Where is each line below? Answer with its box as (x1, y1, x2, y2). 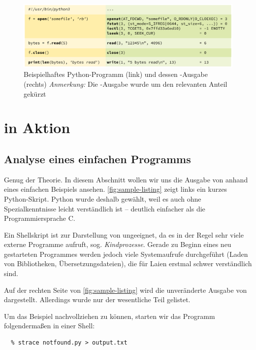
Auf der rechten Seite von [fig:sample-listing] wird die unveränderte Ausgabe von (4, 284, 247, 295)
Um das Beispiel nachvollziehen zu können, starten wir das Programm (4, 311, 215, 321)
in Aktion (4, 117, 70, 138)
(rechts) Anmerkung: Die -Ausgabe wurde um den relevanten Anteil (24, 78, 227, 89)
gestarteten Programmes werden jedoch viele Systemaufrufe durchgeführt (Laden (4, 248, 248, 259)
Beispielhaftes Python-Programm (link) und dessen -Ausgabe (24, 69, 208, 79)
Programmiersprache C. (4, 213, 75, 223)
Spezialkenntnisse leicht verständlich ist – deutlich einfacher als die (4, 203, 205, 213)
